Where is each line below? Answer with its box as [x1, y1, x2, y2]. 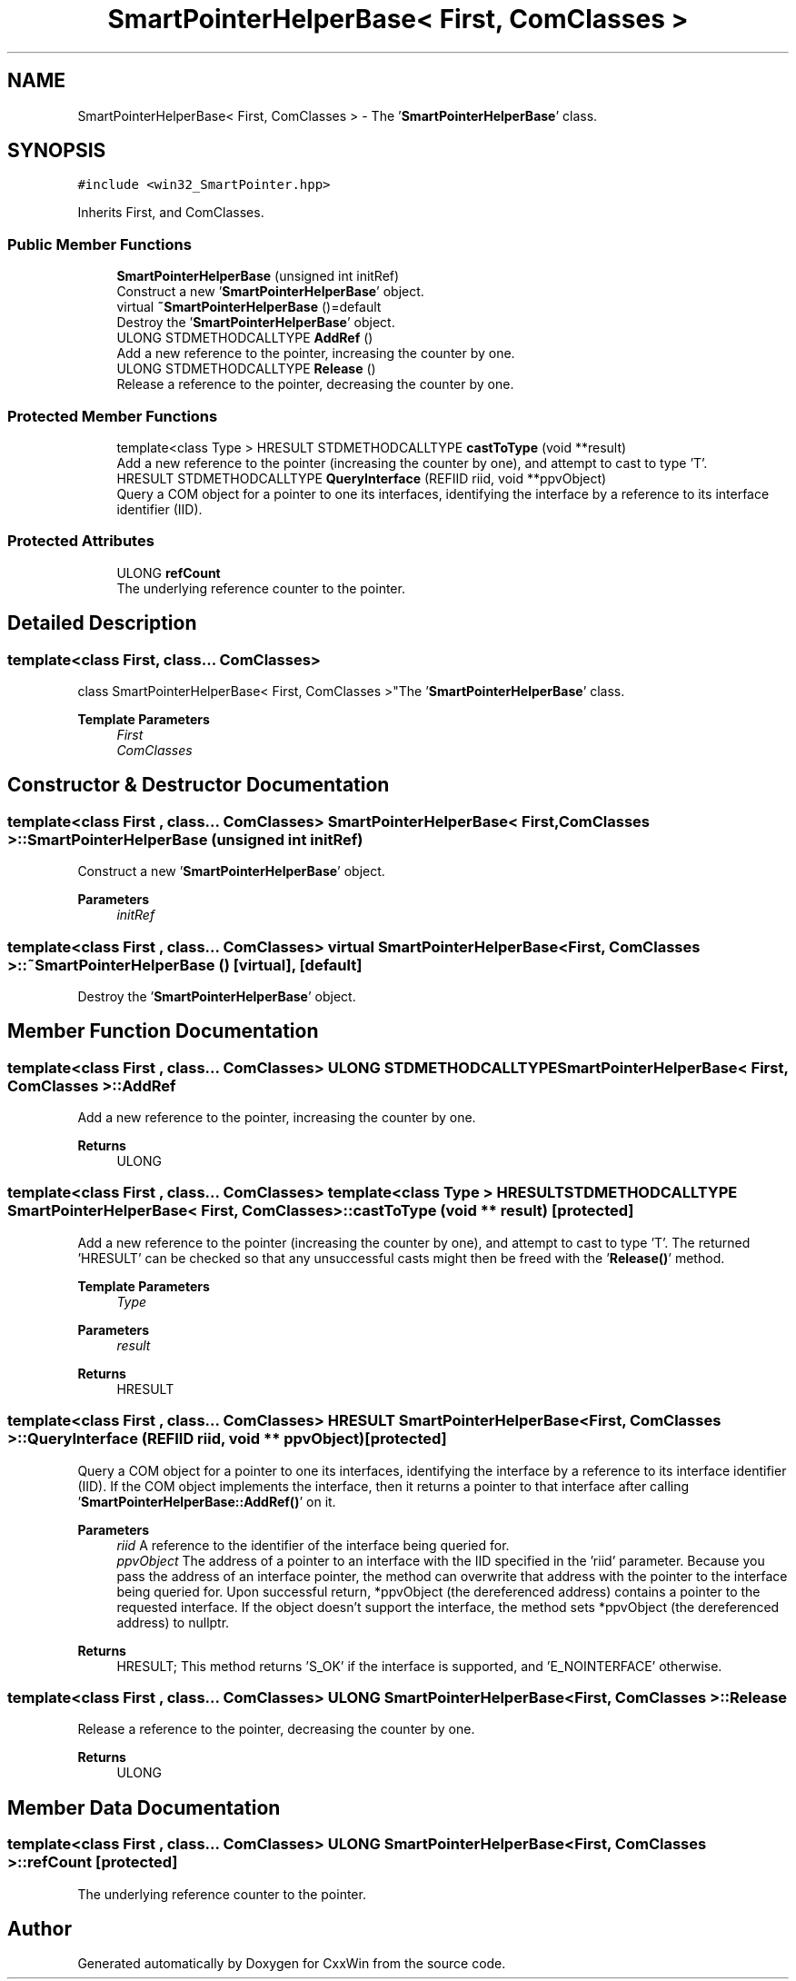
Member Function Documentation [7, 1020, 319, 1043]
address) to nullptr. [116, 1614, 230, 1630]
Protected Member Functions [7, 406, 218, 425]
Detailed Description [7, 612, 197, 635]
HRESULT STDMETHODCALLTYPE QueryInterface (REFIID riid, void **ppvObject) [116, 470, 607, 486]
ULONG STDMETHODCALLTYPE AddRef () [116, 330, 373, 346]
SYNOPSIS [7, 139, 106, 163]
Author [7, 1916, 72, 1940]
